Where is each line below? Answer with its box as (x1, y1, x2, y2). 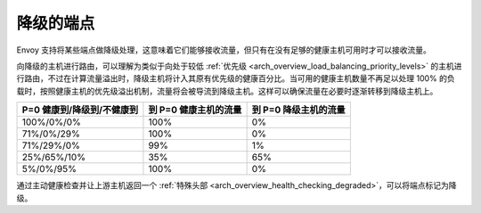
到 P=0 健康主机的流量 (148, 103, 242, 116)
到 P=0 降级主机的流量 (251, 103, 346, 116)
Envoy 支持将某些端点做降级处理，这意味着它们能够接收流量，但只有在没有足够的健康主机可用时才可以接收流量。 (16, 45, 431, 55)
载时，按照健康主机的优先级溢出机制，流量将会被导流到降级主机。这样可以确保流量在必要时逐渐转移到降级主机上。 (16, 86, 438, 96)
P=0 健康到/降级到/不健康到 (21, 103, 138, 116)
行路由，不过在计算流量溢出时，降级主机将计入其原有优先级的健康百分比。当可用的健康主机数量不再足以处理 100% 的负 (16, 73, 455, 84)
